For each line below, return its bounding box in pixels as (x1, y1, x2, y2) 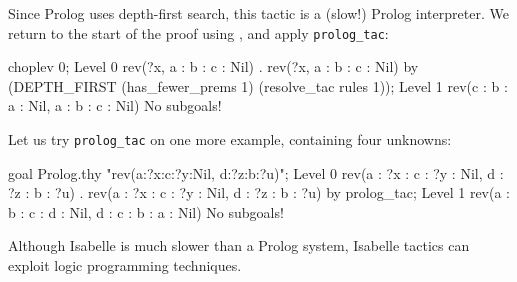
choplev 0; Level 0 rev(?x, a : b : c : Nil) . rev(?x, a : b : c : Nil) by (8, 56, 419, 77)
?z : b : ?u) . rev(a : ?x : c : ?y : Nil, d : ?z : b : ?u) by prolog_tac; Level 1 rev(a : (8, 182, 510, 203)
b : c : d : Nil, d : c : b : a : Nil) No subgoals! (8, 201, 284, 222)
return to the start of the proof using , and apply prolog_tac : (8, 22, 389, 43)
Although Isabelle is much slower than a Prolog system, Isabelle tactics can (8, 235, 470, 256)
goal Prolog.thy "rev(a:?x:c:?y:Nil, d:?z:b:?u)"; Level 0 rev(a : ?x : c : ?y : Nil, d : (8, 162, 504, 183)
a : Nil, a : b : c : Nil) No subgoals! (8, 95, 222, 116)
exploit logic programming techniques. (8, 255, 242, 276)
